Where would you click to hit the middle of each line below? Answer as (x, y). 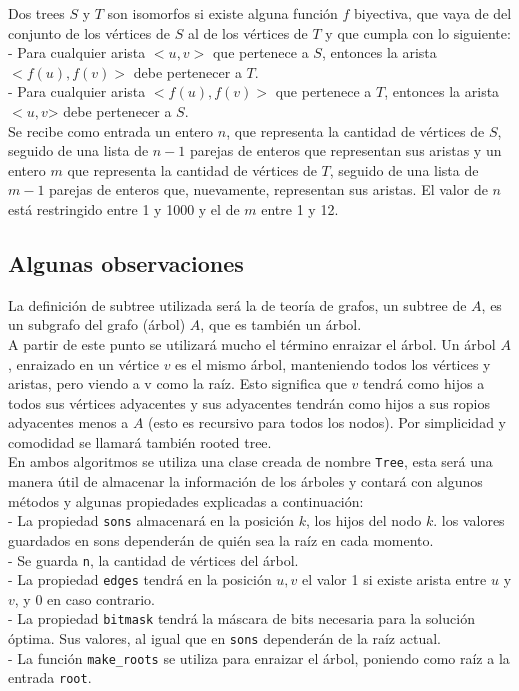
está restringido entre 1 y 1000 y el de (124, 208)
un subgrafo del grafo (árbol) (97, 324)
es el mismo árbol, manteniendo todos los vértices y (333, 363)
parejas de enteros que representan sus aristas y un (346, 150)
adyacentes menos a (68, 422)
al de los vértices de (247, 32)
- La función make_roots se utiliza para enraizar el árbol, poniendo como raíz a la (259, 657)
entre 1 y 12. (300, 208)
